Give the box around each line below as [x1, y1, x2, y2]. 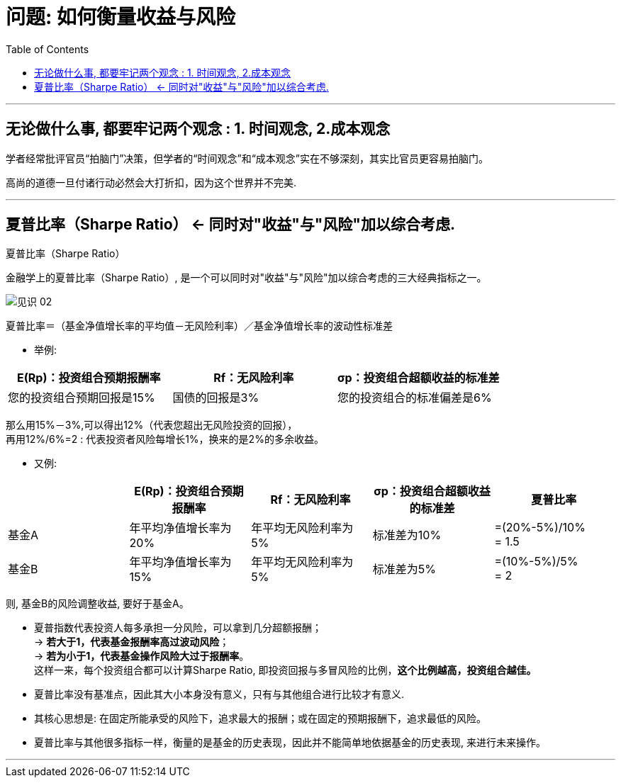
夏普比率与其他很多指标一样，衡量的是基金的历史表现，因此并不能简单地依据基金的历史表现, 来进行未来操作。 [34, 736, 546, 749]
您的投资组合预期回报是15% [8, 390, 155, 405]
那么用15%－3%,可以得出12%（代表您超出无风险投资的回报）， [6, 419, 298, 432]
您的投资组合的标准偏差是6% [337, 390, 492, 405]
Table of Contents [6, 43, 89, 55]
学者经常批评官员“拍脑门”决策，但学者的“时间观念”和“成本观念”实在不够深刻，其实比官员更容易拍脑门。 [6, 152, 488, 164]
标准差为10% [372, 528, 442, 543]
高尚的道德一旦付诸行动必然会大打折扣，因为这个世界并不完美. [6, 176, 297, 188]
